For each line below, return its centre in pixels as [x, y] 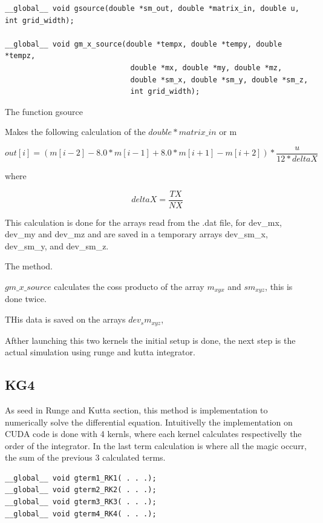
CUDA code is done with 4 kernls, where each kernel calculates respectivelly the [153, 434]
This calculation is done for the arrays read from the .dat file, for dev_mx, [143, 222]
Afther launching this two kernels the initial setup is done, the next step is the [150, 340]
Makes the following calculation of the [75, 132]
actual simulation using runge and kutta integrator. [100, 352]
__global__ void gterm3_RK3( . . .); [81, 502]
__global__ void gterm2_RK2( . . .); [81, 490]
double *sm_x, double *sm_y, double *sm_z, [219, 80]
